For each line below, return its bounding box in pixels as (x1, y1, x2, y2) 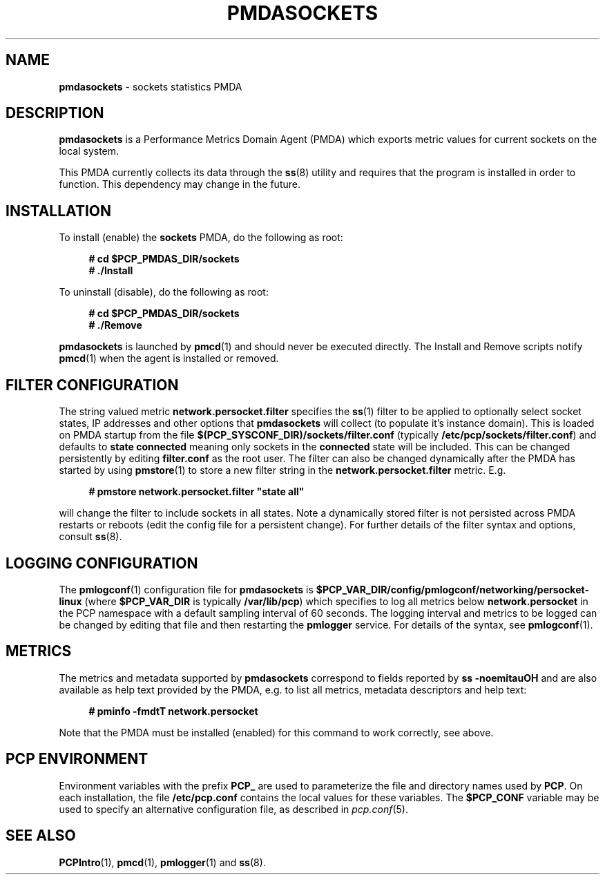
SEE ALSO (6, 827, 76, 845)
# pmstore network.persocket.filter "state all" (88, 486, 305, 498)
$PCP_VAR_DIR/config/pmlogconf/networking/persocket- (316, 583, 589, 595)
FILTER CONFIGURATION (6, 376, 179, 394)
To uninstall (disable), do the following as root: (59, 286, 269, 298)
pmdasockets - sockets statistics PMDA (59, 80, 242, 93)
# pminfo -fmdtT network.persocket (88, 705, 258, 717)
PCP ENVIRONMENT (6, 750, 148, 768)
